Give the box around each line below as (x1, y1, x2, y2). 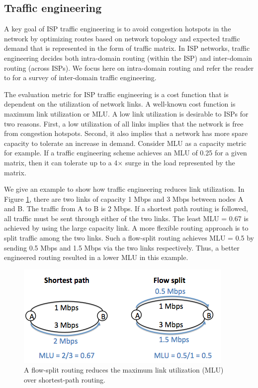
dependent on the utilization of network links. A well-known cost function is (4, 99, 236, 109)
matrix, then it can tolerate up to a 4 (4, 157, 118, 167)
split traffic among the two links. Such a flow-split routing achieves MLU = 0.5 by (4, 233, 255, 243)
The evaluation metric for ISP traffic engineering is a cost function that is (4, 89, 229, 99)
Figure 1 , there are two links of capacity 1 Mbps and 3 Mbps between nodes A (4, 193, 244, 204)
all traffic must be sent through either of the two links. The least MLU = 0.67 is (4, 213, 249, 223)
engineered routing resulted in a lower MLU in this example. (4, 252, 188, 262)
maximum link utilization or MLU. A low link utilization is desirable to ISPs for (4, 108, 249, 119)
